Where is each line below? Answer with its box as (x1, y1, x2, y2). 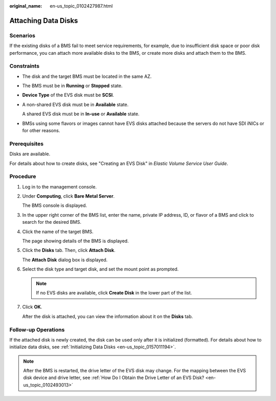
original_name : (9, 3, 42, 9)
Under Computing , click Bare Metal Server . (22, 193, 115, 199)
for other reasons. (22, 128, 60, 134)
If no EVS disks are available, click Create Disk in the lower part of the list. (36, 290, 192, 296)
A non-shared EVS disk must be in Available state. (22, 101, 129, 108)
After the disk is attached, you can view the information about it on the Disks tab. (22, 313, 193, 320)
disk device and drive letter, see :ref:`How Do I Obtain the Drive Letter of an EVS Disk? (23, 374, 204, 381)
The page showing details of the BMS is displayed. (22, 238, 129, 244)
